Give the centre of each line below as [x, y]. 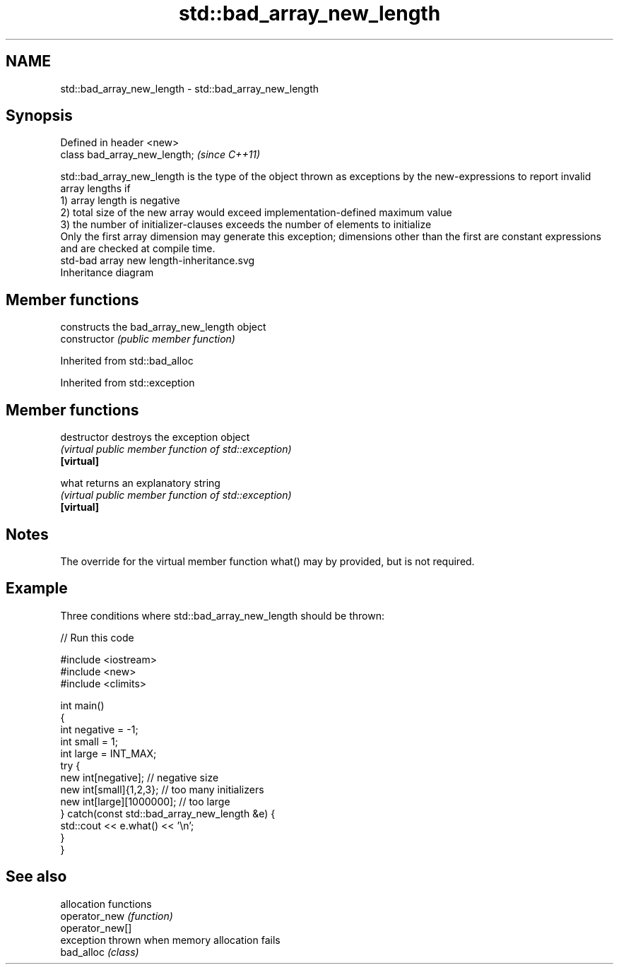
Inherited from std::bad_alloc [127, 361]
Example [37, 588]
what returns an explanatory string [140, 483]
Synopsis [39, 116]
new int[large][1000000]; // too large [145, 801]
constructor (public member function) [148, 339]
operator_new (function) [117, 916]
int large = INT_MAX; [108, 753]
